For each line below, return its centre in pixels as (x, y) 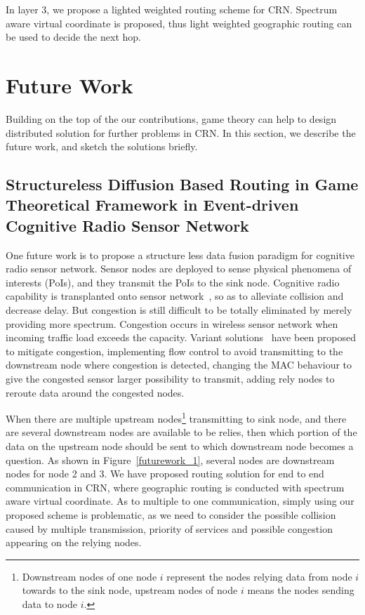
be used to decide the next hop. (73, 37)
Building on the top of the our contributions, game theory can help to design (171, 118)
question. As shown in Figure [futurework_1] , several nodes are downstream (170, 459)
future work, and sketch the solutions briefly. (102, 146)
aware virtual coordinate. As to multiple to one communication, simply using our (180, 501)
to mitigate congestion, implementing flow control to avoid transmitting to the (174, 351)
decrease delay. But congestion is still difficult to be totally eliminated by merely (179, 310)
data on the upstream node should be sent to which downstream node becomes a (180, 446)
